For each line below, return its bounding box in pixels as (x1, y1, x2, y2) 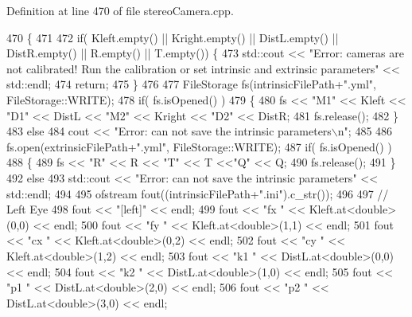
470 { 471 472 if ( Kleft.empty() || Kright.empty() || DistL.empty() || (6, 29, 339, 45)
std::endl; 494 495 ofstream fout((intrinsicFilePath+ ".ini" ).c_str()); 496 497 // (6, 185, 389, 202)
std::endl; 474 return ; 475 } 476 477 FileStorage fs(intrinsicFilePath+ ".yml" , (6, 76, 376, 92)
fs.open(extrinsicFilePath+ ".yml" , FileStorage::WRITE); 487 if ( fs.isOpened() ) (6, 138, 392, 155)
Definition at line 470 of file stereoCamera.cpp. (6, 2, 234, 18)
